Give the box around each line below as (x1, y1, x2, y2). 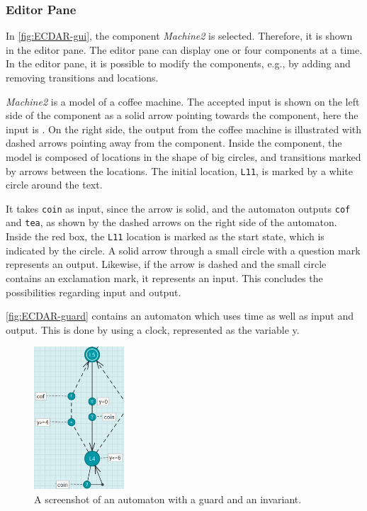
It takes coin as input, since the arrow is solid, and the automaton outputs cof (6, 201, 351, 215)
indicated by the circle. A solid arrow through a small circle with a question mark (6, 242, 361, 257)
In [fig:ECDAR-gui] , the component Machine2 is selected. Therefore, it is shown (6, 28, 353, 43)
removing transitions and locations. (6, 70, 159, 84)
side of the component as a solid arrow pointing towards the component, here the (6, 108, 358, 123)
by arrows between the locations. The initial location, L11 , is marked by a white (6, 163, 354, 178)
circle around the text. (6, 177, 103, 192)
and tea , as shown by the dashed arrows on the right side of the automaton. (6, 215, 337, 230)
